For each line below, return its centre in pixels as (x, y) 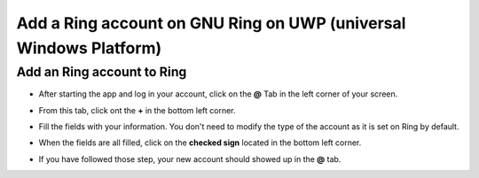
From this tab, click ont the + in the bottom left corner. (137, 110)
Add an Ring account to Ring (102, 72)
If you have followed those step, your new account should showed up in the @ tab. (190, 159)
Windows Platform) (89, 48)
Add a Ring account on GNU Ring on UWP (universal (211, 23)
